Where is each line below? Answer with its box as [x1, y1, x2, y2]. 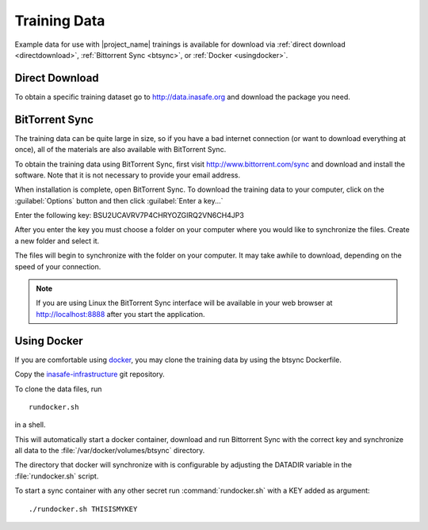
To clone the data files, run [14, 384, 102, 394]
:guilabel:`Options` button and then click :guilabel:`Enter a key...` [14, 196, 224, 205]
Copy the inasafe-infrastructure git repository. [14, 369, 166, 379]
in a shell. [14, 420, 47, 429]
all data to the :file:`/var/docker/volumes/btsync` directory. [14, 446, 205, 456]
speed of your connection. [14, 261, 101, 271]
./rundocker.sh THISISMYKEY [29, 504, 138, 513]
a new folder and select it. [14, 236, 100, 246]
